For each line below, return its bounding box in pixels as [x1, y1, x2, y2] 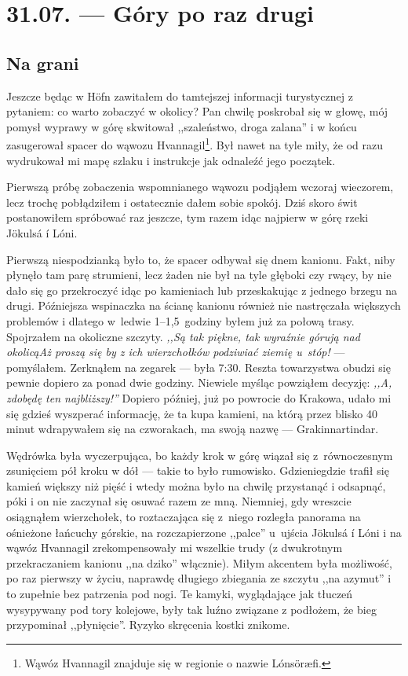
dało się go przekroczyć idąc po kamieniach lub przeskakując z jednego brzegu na [6, 281, 398, 298]
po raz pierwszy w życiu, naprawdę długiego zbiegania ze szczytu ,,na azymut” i [6, 570, 392, 586]
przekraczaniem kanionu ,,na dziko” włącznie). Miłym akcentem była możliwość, [6, 554, 392, 571]
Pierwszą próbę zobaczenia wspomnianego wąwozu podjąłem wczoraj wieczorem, [6, 178, 394, 195]
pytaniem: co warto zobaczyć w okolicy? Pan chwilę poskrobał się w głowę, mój [6, 103, 388, 119]
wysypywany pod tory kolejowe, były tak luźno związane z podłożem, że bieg [6, 601, 377, 617]
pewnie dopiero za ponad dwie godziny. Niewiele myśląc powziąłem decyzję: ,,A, [6, 374, 392, 391]
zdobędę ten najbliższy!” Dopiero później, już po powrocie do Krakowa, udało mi [6, 389, 392, 406]
